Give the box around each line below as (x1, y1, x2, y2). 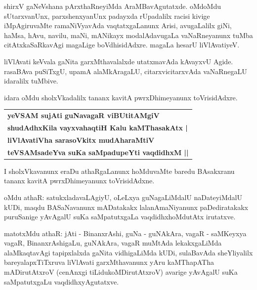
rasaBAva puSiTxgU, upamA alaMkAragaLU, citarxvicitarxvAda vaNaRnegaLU (4, 66, 247, 76)
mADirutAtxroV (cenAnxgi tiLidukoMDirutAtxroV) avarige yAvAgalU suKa (4, 267, 238, 277)
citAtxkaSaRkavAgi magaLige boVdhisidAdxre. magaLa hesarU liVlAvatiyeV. (4, 40, 240, 50)
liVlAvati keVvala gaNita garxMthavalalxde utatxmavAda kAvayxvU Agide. (4, 56, 233, 66)
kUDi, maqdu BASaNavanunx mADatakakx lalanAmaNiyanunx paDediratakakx (4, 202, 249, 212)
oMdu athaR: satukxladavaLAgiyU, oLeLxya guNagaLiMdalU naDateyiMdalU (4, 192, 242, 202)
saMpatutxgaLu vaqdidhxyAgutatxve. (4, 276, 119, 287)
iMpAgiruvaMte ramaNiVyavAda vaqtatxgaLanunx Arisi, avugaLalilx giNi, (4, 20, 232, 31)
